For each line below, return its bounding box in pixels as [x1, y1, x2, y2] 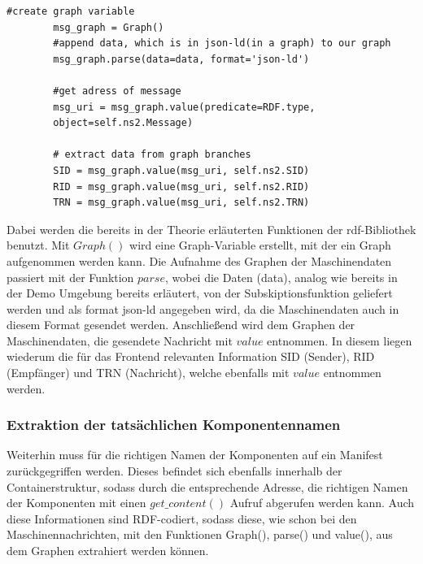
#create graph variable [7, 6, 135, 17]
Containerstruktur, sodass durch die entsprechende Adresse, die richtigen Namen [7, 478, 408, 495]
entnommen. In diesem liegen [267, 332, 412, 349]
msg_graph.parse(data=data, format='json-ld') [53, 53, 310, 65]
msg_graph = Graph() [53, 21, 164, 33]
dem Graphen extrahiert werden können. [7, 542, 209, 559]
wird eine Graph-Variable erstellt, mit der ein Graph [129, 236, 391, 254]
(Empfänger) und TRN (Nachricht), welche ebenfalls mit [7, 364, 290, 381]
